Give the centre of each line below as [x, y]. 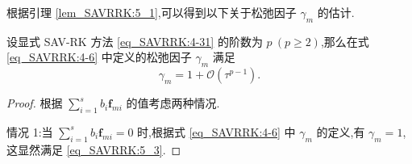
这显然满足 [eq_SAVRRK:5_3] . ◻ [94, 149]
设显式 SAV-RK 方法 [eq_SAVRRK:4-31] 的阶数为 [135, 41]
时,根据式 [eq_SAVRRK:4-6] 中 [216, 131]
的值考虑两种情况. [173, 103]
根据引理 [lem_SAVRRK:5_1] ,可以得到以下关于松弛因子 [152, 12]
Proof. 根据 [35, 103]
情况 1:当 [30, 131]
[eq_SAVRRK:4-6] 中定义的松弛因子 [99, 57]
